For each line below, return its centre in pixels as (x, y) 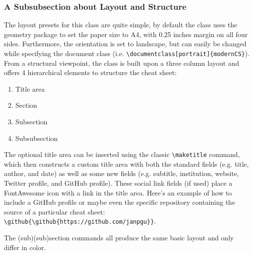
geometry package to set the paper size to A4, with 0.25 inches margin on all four (126, 34)
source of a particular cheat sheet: (55, 211)
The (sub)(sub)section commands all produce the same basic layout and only (119, 238)
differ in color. (25, 247)
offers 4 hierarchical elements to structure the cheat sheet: (90, 72)
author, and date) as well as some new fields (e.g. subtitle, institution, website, (122, 173)
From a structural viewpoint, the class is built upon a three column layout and (122, 63)
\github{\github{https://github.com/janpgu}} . (80, 221)
